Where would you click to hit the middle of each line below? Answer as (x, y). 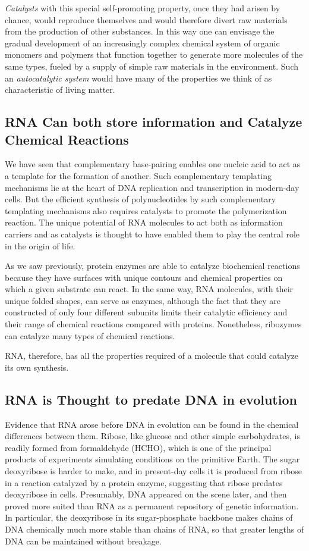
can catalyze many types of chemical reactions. (90, 335)
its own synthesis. (37, 367)
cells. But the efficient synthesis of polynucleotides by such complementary (141, 199)
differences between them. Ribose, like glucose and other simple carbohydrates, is (152, 436)
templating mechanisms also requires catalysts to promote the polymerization (146, 210)
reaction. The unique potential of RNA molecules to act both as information (144, 222)
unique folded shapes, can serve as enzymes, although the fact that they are (143, 300)
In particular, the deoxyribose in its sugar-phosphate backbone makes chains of (149, 517)
